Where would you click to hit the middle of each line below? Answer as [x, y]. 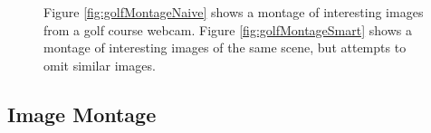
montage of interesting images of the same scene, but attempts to [225, 47]
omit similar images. [100, 65]
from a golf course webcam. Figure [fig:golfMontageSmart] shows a [228, 29]
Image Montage [82, 114]
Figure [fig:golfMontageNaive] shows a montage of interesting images [234, 12]
